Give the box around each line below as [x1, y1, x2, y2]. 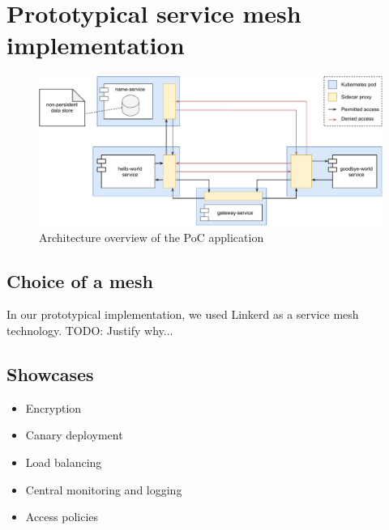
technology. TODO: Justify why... [6, 321, 173, 338]
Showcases [6, 361, 94, 386]
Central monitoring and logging [25, 481, 182, 498]
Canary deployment [25, 426, 123, 443]
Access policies [25, 508, 99, 525]
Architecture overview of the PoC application [39, 228, 264, 245]
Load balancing [25, 453, 102, 470]
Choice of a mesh [6, 268, 153, 293]
